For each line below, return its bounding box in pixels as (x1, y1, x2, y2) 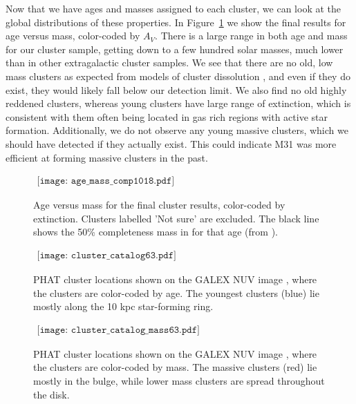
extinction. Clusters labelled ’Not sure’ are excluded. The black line (33, 211, 319, 225)
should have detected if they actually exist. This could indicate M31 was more (6, 136, 337, 151)
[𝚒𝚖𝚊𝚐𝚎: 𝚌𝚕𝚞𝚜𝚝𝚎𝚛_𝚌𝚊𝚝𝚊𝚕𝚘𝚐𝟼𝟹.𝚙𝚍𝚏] (37, 250, 176, 260)
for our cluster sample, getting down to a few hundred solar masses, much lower (6, 41, 344, 56)
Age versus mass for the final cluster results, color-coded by (33, 198, 285, 212)
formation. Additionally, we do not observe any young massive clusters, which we (6, 123, 348, 137)
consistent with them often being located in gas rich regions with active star (6, 109, 328, 124)
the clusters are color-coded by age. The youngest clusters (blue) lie (33, 285, 319, 300)
